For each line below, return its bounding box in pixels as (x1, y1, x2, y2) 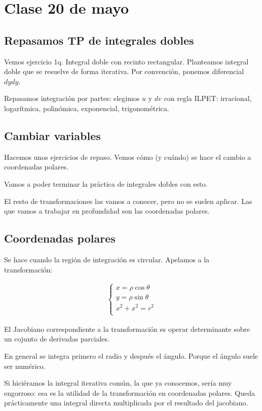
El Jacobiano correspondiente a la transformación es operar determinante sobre (4, 323, 250, 334)
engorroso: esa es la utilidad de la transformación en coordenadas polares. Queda (4, 387, 255, 398)
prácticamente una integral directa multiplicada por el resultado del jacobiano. (4, 397, 248, 408)
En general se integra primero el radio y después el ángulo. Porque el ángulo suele (4, 351, 258, 361)
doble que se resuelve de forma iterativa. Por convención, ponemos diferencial (4, 66, 244, 77)
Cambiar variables (4, 127, 101, 143)
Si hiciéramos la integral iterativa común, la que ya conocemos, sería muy (4, 378, 232, 388)
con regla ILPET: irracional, (164, 93, 252, 104)
